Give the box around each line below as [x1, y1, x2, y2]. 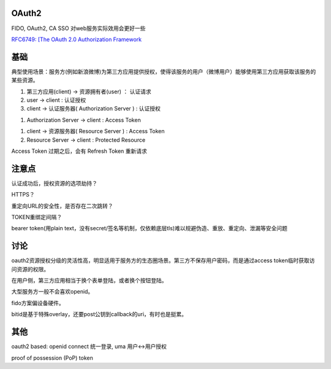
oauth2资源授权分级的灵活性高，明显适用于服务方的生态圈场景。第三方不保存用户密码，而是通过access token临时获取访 [11, 257, 315, 264]
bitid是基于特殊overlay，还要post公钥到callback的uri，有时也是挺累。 [11, 311, 187, 318]
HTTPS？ [11, 191, 35, 198]
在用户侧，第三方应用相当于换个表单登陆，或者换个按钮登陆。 [11, 277, 167, 284]
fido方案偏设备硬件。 [11, 299, 64, 306]
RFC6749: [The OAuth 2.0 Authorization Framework [11, 36, 142, 43]
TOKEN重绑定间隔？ [11, 214, 63, 221]
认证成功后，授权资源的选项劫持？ [11, 179, 97, 187]
